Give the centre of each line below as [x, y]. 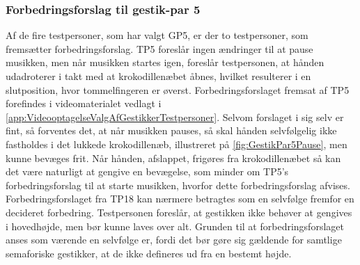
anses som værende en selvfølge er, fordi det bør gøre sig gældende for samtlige [174, 240]
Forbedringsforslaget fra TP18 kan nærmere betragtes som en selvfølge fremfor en [180, 199]
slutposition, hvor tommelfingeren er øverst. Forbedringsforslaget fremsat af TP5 [178, 89]
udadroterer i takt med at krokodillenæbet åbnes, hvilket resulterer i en [158, 76]
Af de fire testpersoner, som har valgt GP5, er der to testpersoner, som [157, 35]
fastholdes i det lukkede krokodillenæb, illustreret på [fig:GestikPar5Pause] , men [177, 144]
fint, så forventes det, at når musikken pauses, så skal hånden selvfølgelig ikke [171, 130]
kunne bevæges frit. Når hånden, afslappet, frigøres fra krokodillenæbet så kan [173, 158]
